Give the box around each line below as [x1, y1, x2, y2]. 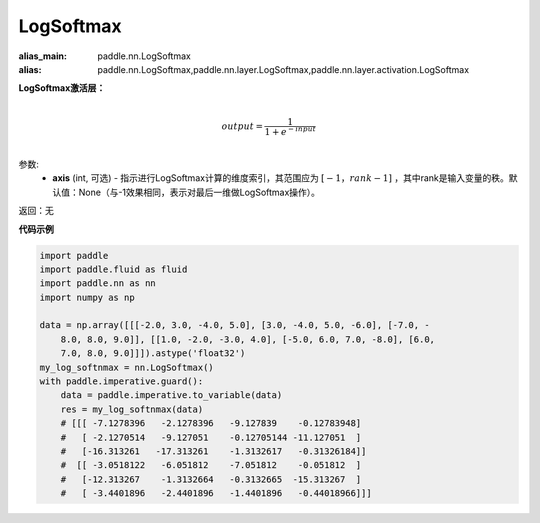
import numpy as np [39, 291, 135, 303]
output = [221, 120, 264, 132]
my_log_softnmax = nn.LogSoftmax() [39, 361, 214, 373]
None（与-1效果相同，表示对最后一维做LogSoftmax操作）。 [78, 186, 320, 198]
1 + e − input [264, 124, 317, 137]
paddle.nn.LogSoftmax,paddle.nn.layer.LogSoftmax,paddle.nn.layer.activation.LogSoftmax [97, 63, 470, 75]
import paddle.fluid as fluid [39, 263, 188, 275]
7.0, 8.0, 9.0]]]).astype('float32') [60, 348, 246, 359]
